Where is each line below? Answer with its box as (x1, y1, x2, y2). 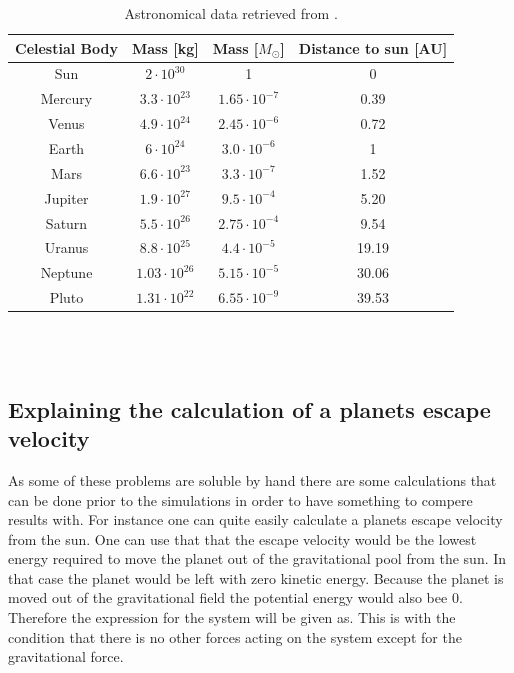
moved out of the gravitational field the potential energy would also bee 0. (8, 587, 463, 608)
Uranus (44, 237, 89, 258)
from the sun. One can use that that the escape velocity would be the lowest (8, 528, 477, 549)
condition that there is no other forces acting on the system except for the (8, 626, 462, 647)
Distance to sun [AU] (298, 37, 448, 58)
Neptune (40, 262, 93, 283)
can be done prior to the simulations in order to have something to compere (8, 489, 473, 510)
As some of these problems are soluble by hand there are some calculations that (8, 469, 497, 490)
